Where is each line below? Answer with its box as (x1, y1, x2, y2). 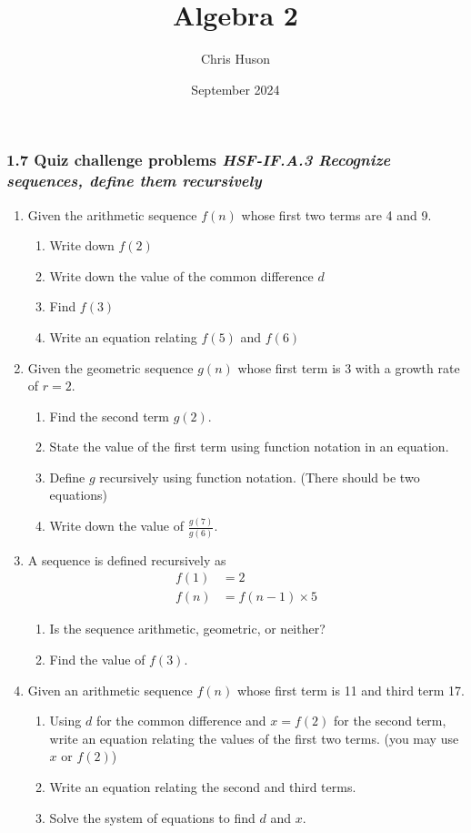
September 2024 (191, 79, 280, 98)
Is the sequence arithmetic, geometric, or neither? (49, 619, 326, 638)
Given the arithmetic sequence (27, 205, 197, 224)
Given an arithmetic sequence (27, 680, 193, 699)
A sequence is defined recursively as (27, 550, 226, 569)
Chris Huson (200, 49, 271, 68)
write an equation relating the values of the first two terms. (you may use (49, 728, 459, 747)
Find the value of (49, 649, 145, 668)
